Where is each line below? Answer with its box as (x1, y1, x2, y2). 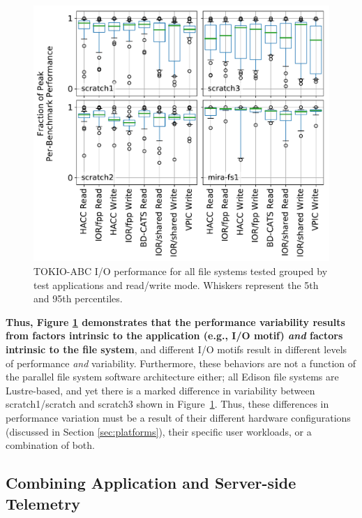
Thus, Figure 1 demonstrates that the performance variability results (6, 314, 345, 329)
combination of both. (6, 438, 95, 452)
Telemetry (6, 492, 80, 514)
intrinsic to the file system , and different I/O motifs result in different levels (6, 342, 347, 356)
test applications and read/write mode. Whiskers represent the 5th (33, 277, 319, 292)
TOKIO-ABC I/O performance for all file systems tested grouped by (33, 264, 328, 279)
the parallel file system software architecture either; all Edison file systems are (6, 369, 339, 384)
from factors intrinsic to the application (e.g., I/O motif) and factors (6, 328, 343, 343)
